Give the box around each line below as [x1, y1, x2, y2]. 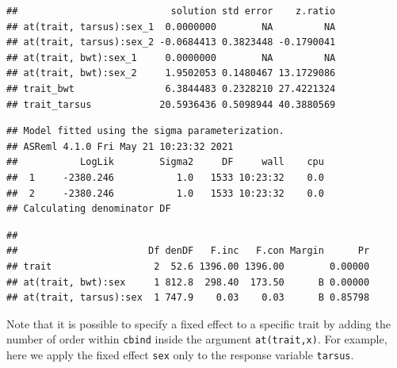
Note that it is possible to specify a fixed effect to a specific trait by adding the [6, 315, 391, 332]
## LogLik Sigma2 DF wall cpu [6, 156, 324, 168]
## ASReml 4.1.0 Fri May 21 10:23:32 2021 [6, 140, 234, 152]
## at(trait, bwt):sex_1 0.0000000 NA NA [6, 52, 336, 63]
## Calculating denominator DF [6, 203, 171, 215]
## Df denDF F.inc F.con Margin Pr [6, 245, 370, 257]
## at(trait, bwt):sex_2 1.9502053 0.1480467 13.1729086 [6, 67, 336, 79]
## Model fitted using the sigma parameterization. [6, 125, 284, 137]
